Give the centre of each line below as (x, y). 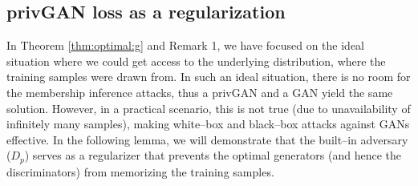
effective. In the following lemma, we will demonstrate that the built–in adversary (207, 139)
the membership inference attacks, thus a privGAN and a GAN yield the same (200, 92)
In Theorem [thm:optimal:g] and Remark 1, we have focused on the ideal (186, 45)
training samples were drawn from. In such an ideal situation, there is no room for (209, 77)
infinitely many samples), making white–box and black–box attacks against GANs (208, 124)
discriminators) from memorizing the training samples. (140, 171)
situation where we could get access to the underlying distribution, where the (196, 61)
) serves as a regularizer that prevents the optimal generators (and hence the (213, 155)
